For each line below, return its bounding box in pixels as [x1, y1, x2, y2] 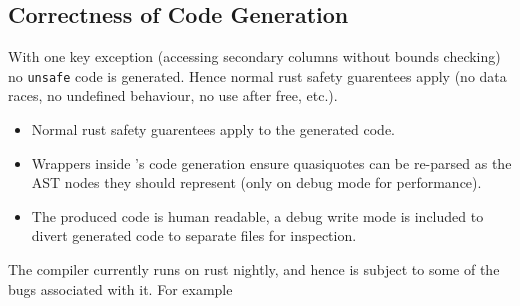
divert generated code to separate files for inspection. [31, 225, 357, 246]
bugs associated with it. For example [8, 278, 233, 299]
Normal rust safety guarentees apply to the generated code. [31, 119, 395, 140]
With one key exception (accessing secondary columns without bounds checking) [8, 46, 501, 67]
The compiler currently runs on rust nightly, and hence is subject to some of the [8, 259, 500, 280]
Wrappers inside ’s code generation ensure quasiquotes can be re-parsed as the [31, 152, 512, 173]
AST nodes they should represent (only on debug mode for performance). [31, 172, 482, 193]
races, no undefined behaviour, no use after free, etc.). [8, 85, 338, 106]
